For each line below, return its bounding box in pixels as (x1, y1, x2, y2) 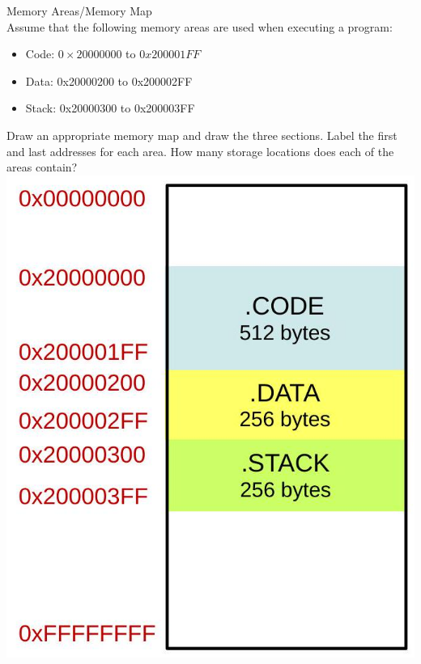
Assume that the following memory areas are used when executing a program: (6, 18, 393, 35)
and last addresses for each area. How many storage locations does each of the (6, 142, 394, 159)
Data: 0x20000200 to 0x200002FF (25, 72, 193, 89)
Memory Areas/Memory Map (6, 2, 152, 19)
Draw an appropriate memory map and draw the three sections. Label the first (6, 126, 398, 143)
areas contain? (6, 159, 78, 176)
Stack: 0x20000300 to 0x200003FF (25, 99, 195, 116)
